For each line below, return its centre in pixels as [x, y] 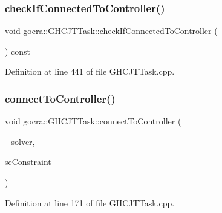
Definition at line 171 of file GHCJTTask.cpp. [90, 202]
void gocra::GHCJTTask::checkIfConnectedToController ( [111, 31]
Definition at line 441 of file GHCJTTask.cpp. [90, 71]
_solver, [20, 141]
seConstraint [28, 162]
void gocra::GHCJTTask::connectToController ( [93, 121]
